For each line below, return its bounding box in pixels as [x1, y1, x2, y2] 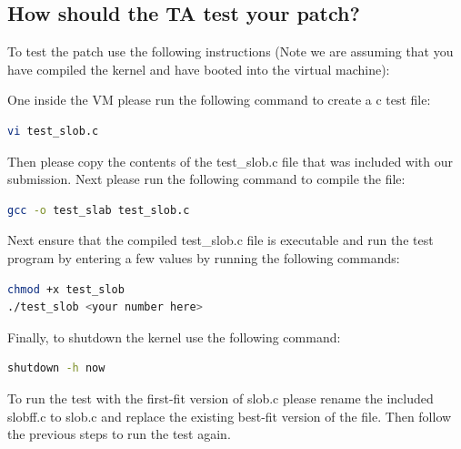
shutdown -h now [7, 362, 105, 375]
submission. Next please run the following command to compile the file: [7, 169, 406, 189]
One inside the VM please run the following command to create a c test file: [7, 90, 431, 109]
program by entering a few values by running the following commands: [7, 248, 400, 267]
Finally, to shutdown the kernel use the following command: [7, 327, 341, 346]
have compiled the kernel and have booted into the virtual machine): [7, 59, 390, 78]
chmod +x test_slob [7, 282, 125, 296]
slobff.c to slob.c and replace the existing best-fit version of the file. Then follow [7, 406, 452, 425]
